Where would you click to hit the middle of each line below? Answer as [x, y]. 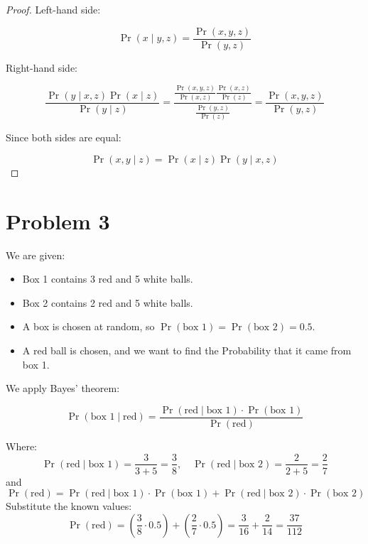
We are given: [36, 255]
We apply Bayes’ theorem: [63, 388]
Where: [21, 446]
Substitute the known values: [69, 506]
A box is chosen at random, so [88, 326]
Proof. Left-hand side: [53, 9]
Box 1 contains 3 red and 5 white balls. [108, 279]
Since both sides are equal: [64, 137]
